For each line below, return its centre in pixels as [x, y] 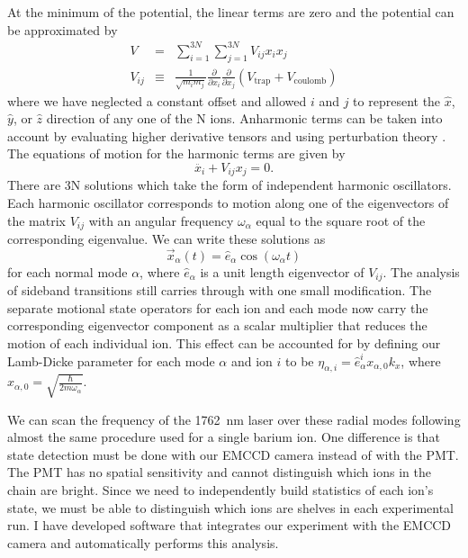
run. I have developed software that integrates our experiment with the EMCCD [229, 525]
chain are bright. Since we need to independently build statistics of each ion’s [220, 490]
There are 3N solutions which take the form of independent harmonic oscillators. [229, 185]
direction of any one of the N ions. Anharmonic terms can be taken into [244, 118]
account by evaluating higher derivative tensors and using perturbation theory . [227, 135]
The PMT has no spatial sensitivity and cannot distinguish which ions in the [219, 472]
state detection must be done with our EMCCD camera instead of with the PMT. [233, 454]
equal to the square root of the [341, 220]
